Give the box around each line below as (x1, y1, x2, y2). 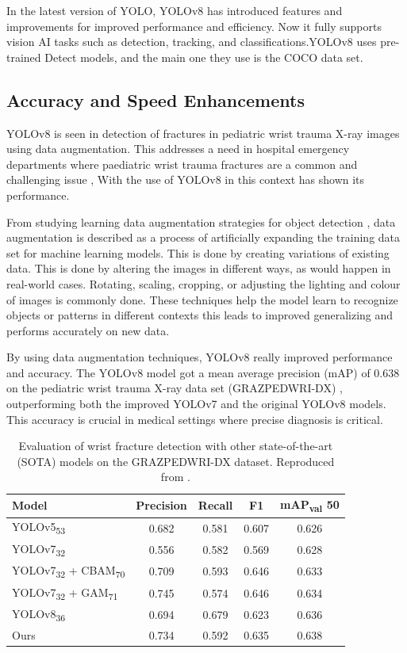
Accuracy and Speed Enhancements (6, 87, 305, 112)
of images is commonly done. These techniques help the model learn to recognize (6, 291, 398, 307)
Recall (198, 497, 233, 514)
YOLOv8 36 (12, 605, 66, 624)
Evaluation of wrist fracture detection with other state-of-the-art (18, 437, 333, 454)
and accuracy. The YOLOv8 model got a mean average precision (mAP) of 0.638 (6, 364, 400, 380)
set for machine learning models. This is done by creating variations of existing (6, 244, 390, 261)
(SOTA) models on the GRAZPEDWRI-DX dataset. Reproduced (17, 453, 335, 469)
